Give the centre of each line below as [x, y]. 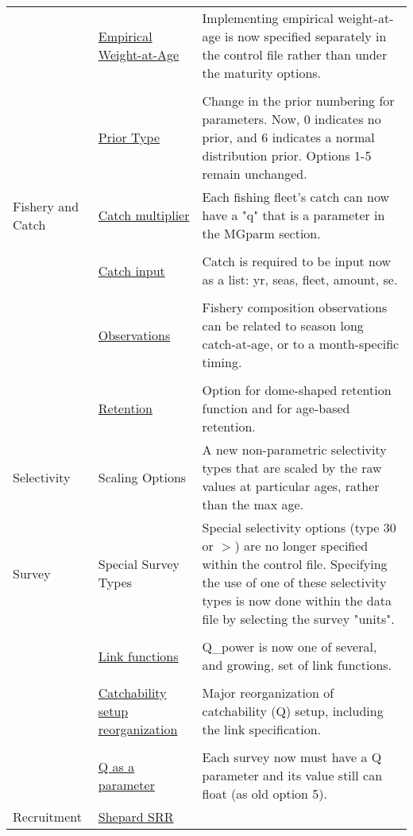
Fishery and [46, 206]
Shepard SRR [136, 817]
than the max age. [253, 504]
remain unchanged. [255, 174]
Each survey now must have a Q [292, 757]
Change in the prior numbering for [298, 101]
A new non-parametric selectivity [294, 449]
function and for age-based [276, 408]
